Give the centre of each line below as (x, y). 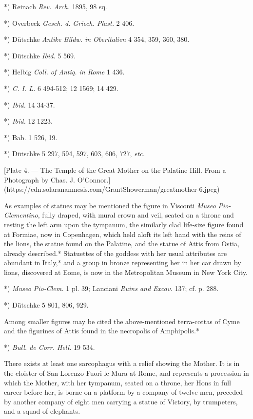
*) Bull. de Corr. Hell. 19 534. (49, 347)
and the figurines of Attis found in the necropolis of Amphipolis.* (102, 331)
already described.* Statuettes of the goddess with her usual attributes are (116, 253)
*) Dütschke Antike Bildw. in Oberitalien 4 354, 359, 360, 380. (97, 39)
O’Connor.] (94, 179)
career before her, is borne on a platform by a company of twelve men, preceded (123, 392)
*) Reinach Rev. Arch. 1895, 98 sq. (56, 6)
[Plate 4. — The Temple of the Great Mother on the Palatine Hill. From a (115, 170)
